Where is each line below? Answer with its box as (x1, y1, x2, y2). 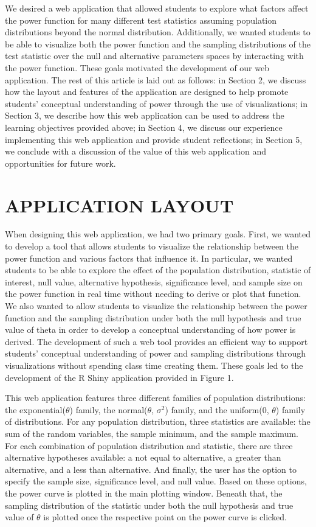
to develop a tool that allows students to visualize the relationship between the (5, 240, 299, 253)
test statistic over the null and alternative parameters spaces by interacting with (5, 49, 304, 62)
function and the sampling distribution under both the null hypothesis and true (5, 311, 301, 324)
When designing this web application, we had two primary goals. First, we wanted (5, 228, 311, 240)
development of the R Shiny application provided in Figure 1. (5, 371, 234, 383)
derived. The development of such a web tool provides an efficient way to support (5, 335, 308, 347)
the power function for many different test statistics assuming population (5, 13, 277, 26)
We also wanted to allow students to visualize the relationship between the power (5, 299, 307, 312)
